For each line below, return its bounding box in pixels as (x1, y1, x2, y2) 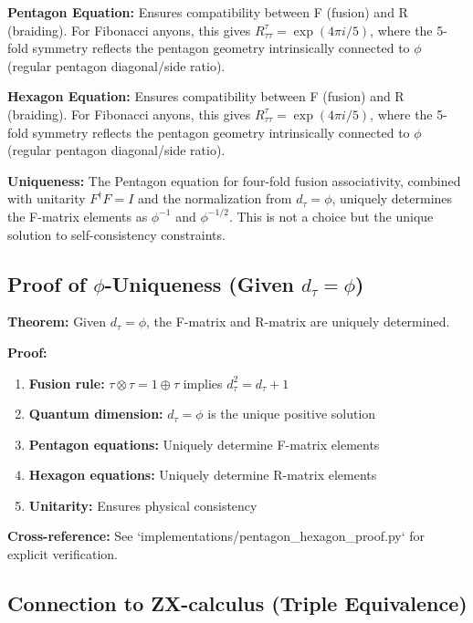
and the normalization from (137, 189, 292, 208)
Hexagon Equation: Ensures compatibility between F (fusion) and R (7, 87, 405, 106)
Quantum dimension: (28, 404, 163, 423)
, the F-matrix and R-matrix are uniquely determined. (146, 312, 450, 331)
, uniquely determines (331, 189, 453, 208)
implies (183, 373, 223, 392)
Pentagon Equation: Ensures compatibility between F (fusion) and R (7, 3, 408, 21)
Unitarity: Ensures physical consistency (28, 495, 258, 514)
